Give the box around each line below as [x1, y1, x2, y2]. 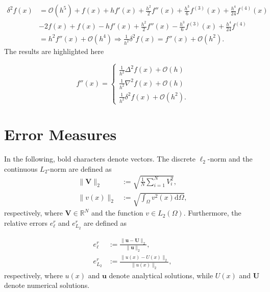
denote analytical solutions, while [109, 270, 213, 280]
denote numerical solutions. [4, 280, 90, 290]
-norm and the [207, 153, 253, 164]
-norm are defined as [47, 163, 112, 174]
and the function [91, 207, 143, 218]
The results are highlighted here [4, 46, 104, 56]
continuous [4, 163, 38, 174]
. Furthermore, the [183, 207, 241, 218]
